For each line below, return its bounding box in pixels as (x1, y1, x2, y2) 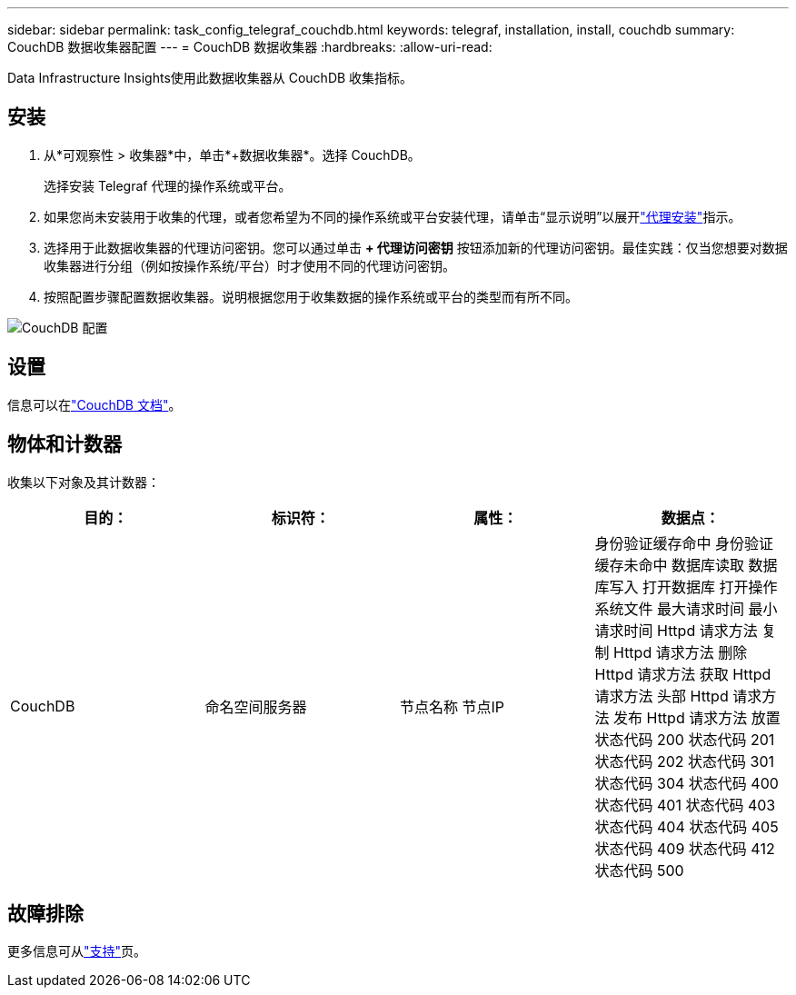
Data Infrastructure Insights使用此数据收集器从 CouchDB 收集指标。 (7, 70, 413, 85)
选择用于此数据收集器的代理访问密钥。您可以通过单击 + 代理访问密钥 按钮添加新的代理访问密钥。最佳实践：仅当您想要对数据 (44, 239, 788, 255)
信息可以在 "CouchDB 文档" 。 (7, 396, 182, 413)
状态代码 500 (594, 861, 684, 880)
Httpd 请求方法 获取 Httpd (594, 664, 771, 683)
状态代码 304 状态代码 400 (594, 773, 779, 792)
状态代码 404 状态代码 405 (594, 817, 779, 836)
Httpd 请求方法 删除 (613, 642, 748, 662)
